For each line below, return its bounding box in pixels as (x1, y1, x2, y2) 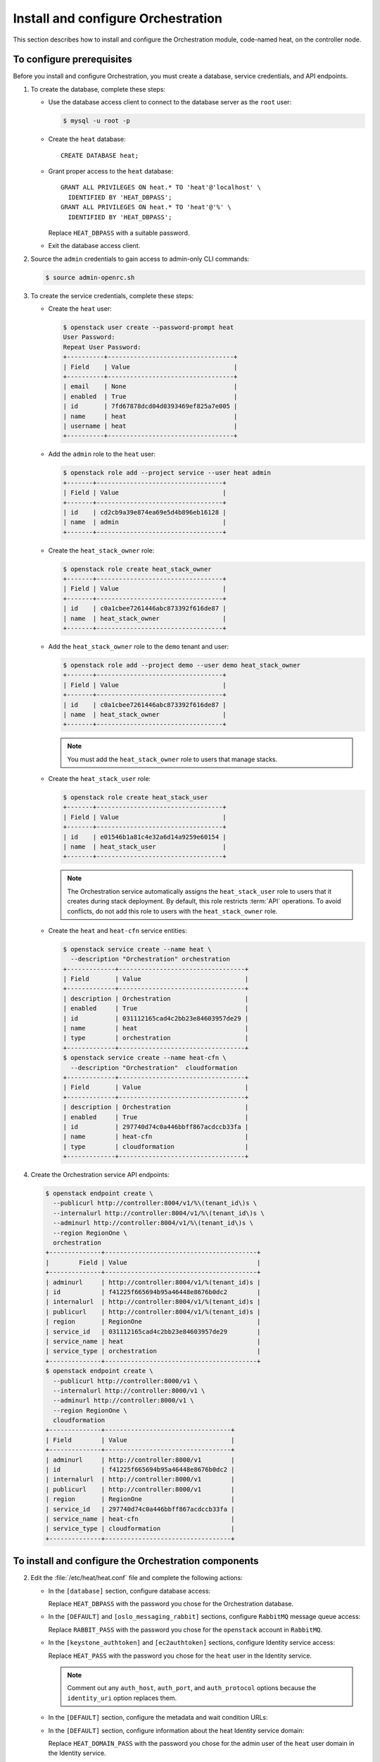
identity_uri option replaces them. (67, 1694, 177, 1702)
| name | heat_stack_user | (63, 843, 227, 851)
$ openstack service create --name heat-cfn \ (63, 1054, 227, 1062)
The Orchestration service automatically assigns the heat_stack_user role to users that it (67, 887, 332, 895)
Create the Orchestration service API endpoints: (30, 1171, 170, 1179)
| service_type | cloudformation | (45, 1524, 235, 1533)
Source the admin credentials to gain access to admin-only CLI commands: (30, 254, 250, 263)
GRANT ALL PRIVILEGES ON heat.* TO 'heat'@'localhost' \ (61, 183, 262, 192)
